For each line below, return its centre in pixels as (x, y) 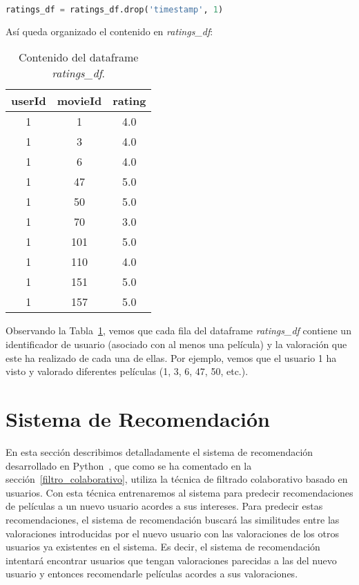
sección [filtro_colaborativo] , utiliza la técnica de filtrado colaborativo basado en (177, 479)
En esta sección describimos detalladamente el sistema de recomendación (159, 451)
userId (29, 101)
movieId (79, 101)
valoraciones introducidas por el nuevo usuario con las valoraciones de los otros (172, 533)
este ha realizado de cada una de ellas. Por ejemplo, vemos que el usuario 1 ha (171, 357)
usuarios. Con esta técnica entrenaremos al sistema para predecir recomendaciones (179, 492)
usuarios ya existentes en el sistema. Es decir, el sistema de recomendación (163, 547)
